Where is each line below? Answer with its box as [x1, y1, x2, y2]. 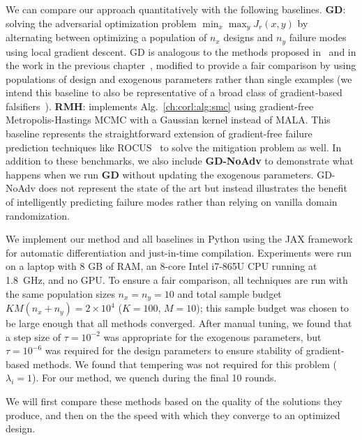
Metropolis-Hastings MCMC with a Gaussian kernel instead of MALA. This [6, 112, 331, 127]
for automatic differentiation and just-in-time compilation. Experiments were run [6, 245, 352, 259]
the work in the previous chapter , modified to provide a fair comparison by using [6, 58, 356, 73]
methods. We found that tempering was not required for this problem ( [32, 356, 337, 371]
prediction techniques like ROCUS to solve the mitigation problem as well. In [6, 139, 342, 154]
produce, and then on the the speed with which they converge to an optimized [6, 407, 340, 422]
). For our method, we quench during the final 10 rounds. [32, 370, 277, 385]
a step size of [6, 329, 61, 344]
